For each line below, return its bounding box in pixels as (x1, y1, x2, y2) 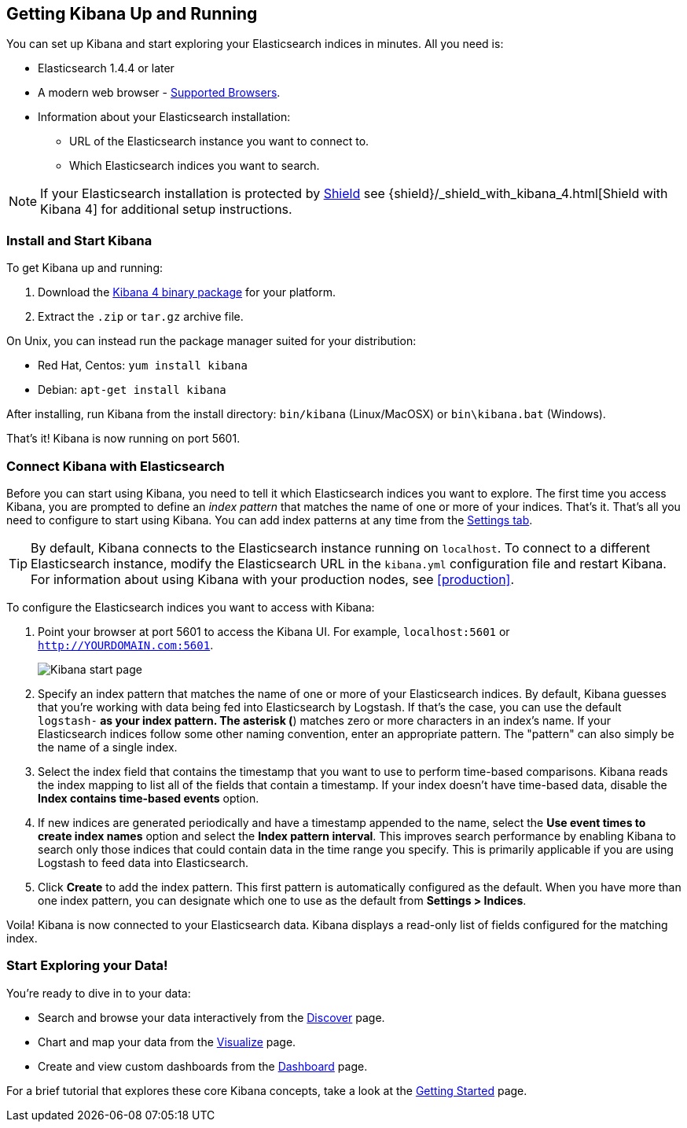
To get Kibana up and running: (6, 261, 163, 275)
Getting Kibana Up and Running (6, 4, 258, 24)
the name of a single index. (38, 740, 178, 754)
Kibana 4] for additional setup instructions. (40, 201, 292, 218)
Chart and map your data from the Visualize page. (38, 1034, 296, 1049)
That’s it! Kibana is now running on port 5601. (6, 432, 241, 446)
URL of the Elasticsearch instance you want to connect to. (69, 134, 369, 149)
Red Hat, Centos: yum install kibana (38, 358, 248, 373)
